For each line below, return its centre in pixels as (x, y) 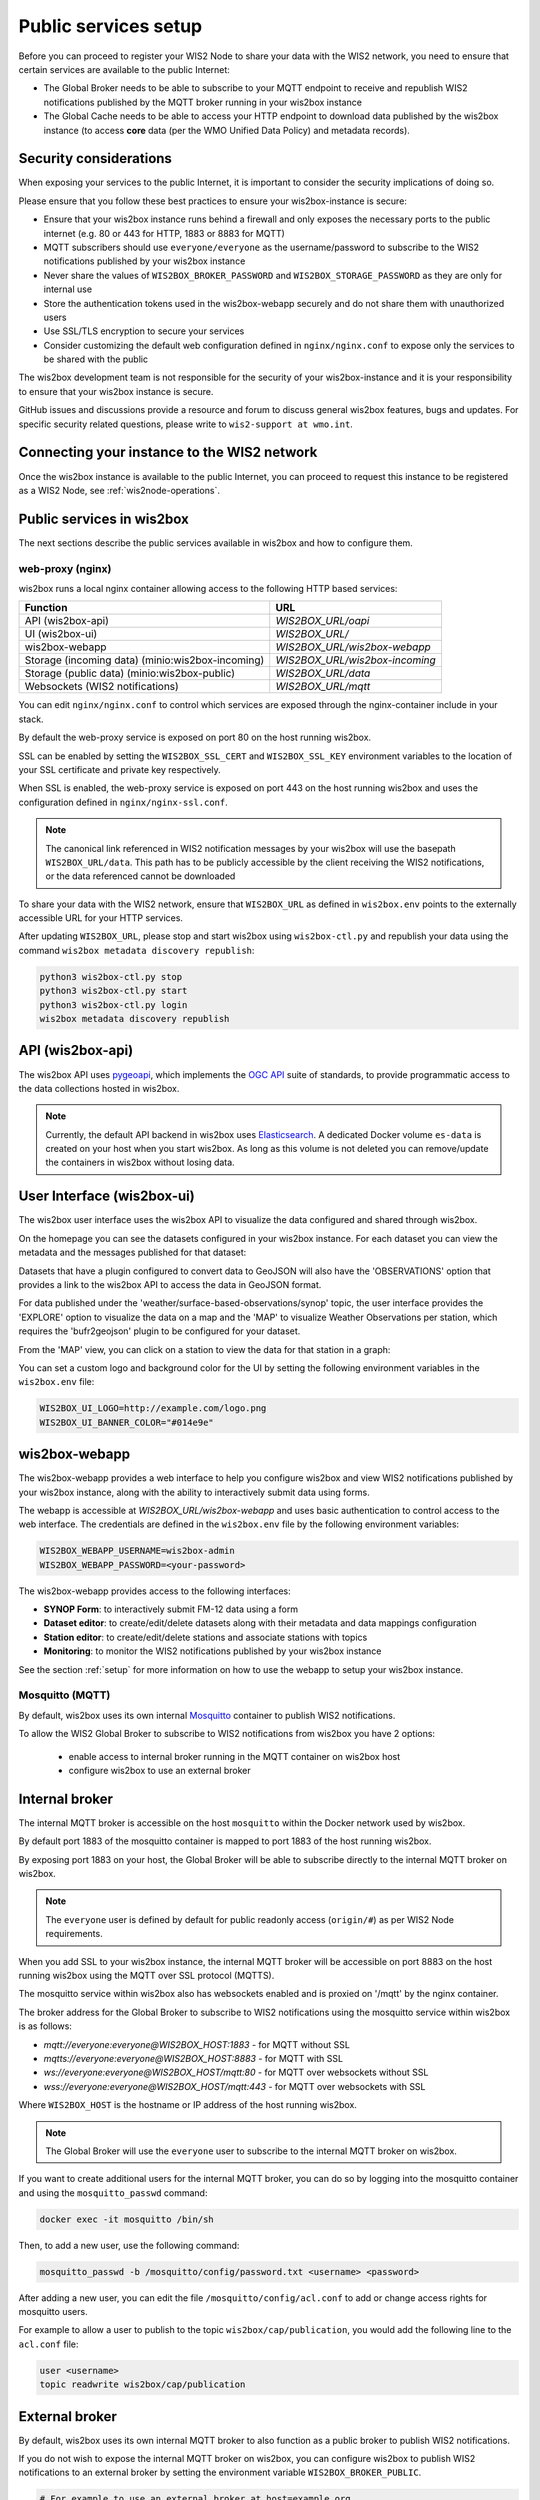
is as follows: (45, 2026)
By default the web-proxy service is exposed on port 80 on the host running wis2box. (195, 737)
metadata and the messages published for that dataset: (132, 1252)
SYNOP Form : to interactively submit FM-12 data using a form (171, 1609)
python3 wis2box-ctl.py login (113, 1004)
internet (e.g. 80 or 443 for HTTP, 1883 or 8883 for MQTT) (164, 233)
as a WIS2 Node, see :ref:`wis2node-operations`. (119, 490)
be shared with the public (96, 359)
